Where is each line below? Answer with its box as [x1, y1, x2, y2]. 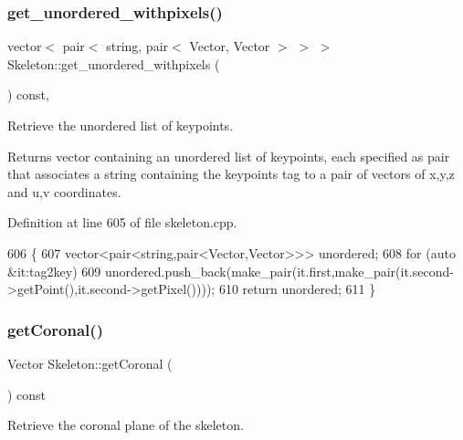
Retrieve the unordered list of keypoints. [7, 116, 234, 134]
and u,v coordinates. [7, 182, 121, 201]
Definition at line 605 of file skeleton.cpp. [7, 213, 237, 232]
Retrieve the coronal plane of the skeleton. [7, 415, 244, 435]
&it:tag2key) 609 [7, 261, 101, 280]
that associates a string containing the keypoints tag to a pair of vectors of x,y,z [7, 164, 455, 183]
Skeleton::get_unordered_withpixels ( [7, 54, 220, 73]
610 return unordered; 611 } [218, 279, 376, 299]
